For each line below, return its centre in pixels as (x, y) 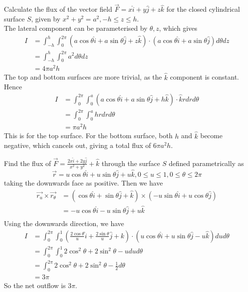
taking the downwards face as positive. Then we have (83, 182)
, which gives (178, 28)
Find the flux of (28, 163)
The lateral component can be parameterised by (76, 28)
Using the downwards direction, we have (64, 223)
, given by (46, 18)
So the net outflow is (35, 285)
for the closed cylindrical (203, 9)
